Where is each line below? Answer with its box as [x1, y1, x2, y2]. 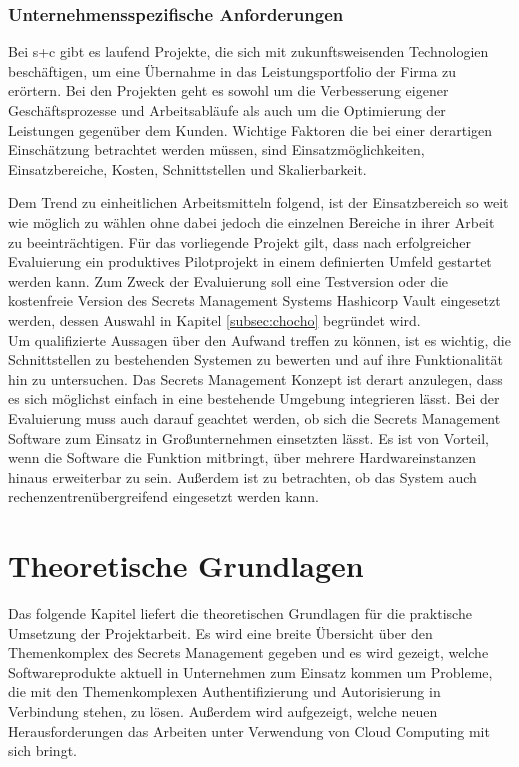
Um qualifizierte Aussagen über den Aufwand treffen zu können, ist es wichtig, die [8, 329, 511, 350]
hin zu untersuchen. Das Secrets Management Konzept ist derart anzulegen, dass [8, 368, 503, 389]
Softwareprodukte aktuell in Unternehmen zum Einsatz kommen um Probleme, [8, 661, 493, 682]
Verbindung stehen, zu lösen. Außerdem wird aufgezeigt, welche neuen [8, 700, 438, 721]
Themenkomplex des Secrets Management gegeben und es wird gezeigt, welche [8, 642, 489, 663]
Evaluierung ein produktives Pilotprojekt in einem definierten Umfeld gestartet [8, 251, 492, 272]
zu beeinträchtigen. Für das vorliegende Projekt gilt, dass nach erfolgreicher [8, 231, 472, 252]
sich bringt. [8, 740, 77, 761]
